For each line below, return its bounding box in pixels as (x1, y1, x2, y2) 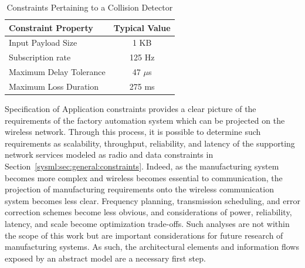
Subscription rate (9, 51, 71, 63)
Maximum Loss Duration (9, 80, 99, 92)
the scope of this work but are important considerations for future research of (5, 229, 283, 241)
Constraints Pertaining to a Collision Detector (6, 1, 173, 13)
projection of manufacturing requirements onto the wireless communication (5, 183, 274, 195)
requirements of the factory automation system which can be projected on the (5, 114, 285, 126)
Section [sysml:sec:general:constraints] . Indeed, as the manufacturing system (5, 160, 279, 172)
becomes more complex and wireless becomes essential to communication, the (5, 171, 283, 184)
